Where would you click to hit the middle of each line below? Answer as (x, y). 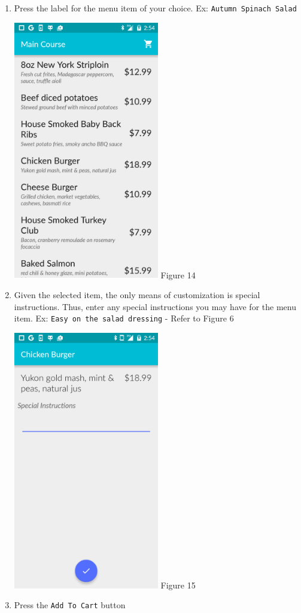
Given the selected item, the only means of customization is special (137, 295)
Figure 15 (178, 585)
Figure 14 (178, 274)
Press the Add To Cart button (70, 605)
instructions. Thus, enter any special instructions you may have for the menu (155, 306)
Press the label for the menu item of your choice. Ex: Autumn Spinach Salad (155, 8)
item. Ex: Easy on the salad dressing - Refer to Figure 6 (124, 318)
